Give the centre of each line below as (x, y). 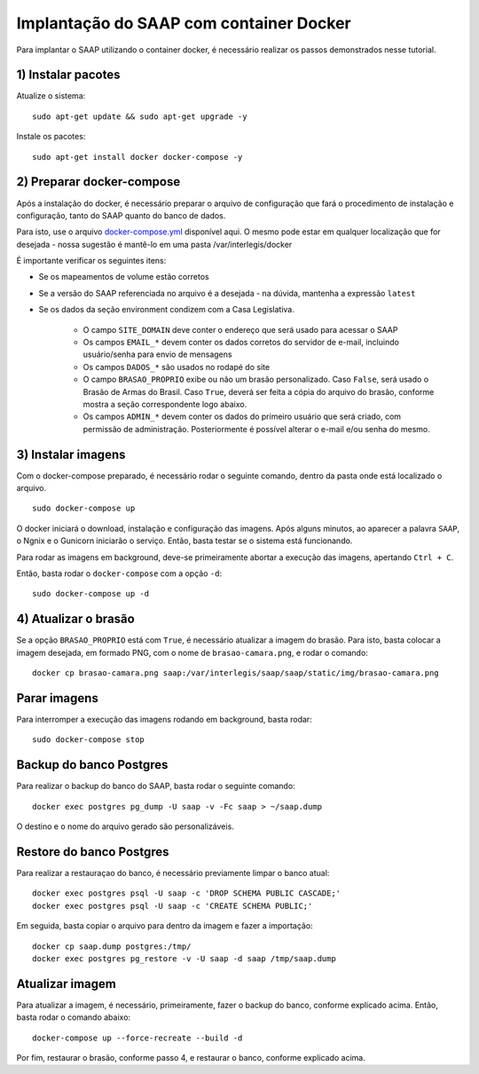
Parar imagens (58, 698)
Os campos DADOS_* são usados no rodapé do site (177, 367)
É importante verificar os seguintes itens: (91, 261)
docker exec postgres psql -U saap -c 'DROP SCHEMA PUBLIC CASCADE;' (187, 893)
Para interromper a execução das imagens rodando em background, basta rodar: (164, 720)
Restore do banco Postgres (93, 852)
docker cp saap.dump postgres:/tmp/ (112, 946)
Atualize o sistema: (51, 96)
